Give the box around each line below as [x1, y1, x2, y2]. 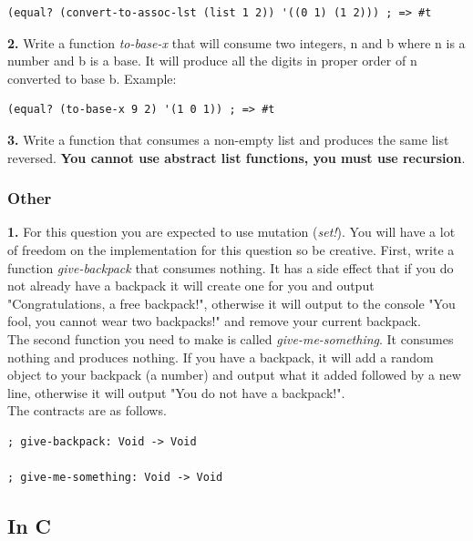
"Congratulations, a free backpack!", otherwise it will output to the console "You [7, 293, 456, 312]
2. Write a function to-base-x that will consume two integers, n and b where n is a [7, 33, 466, 52]
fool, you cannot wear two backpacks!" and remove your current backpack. [7, 311, 421, 331]
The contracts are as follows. [7, 401, 167, 420]
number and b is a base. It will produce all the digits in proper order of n [7, 51, 417, 70]
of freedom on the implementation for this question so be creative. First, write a [7, 240, 455, 259]
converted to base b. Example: [7, 68, 177, 87]
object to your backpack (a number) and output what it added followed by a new [7, 365, 461, 384]
